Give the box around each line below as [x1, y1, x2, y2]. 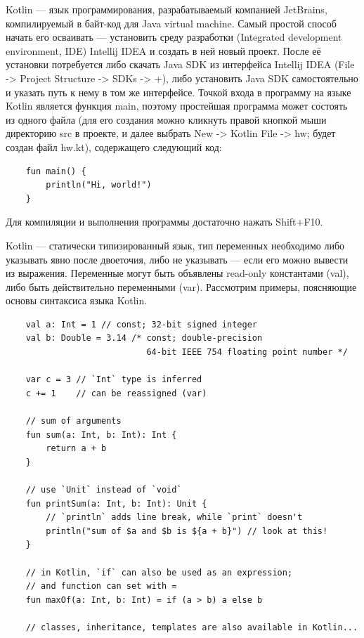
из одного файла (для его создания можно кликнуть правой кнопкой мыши [6, 112, 327, 126]
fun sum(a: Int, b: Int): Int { [25, 429, 177, 440]
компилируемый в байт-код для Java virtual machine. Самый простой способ [6, 15, 337, 30]
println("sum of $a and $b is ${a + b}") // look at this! [46, 526, 328, 536]
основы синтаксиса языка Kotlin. [6, 293, 148, 308]
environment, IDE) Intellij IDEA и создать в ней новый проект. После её [6, 43, 321, 58]
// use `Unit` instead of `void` [25, 485, 182, 495]
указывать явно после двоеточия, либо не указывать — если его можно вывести [6, 252, 349, 266]
